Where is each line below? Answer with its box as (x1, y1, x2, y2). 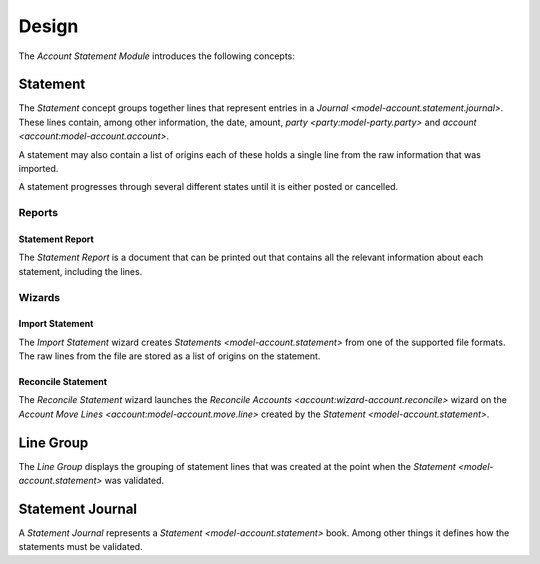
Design (18, 15, 79, 37)
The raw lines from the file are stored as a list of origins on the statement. (18, 350, 321, 362)
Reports (18, 206, 59, 220)
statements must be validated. (18, 541, 144, 553)
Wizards (18, 290, 61, 304)
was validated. (104, 475, 165, 487)
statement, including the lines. (18, 265, 143, 277)
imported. (18, 163, 59, 175)
